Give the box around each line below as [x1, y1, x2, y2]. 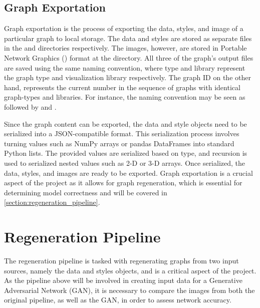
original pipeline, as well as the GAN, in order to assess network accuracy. [4, 294, 231, 305]
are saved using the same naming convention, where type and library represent [4, 62, 245, 73]
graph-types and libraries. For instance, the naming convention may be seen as [4, 92, 245, 102]
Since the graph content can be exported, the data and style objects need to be [4, 118, 247, 129]
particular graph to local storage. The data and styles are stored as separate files [4, 33, 252, 43]
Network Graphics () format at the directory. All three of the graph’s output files [4, 52, 253, 63]
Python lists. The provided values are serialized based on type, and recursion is [4, 148, 247, 158]
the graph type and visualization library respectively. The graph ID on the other [4, 72, 251, 83]
